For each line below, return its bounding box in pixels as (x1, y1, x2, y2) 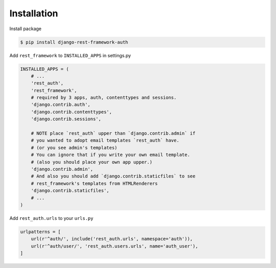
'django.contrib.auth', (31, 102, 90, 107)
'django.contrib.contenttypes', (31, 109, 112, 115)
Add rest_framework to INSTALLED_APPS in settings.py (9, 52, 131, 58)
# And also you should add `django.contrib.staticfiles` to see (31, 173, 196, 179)
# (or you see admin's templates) (31, 145, 118, 150)
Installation (9, 8, 58, 19)
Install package (9, 26, 42, 32)
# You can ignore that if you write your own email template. (31, 152, 190, 158)
